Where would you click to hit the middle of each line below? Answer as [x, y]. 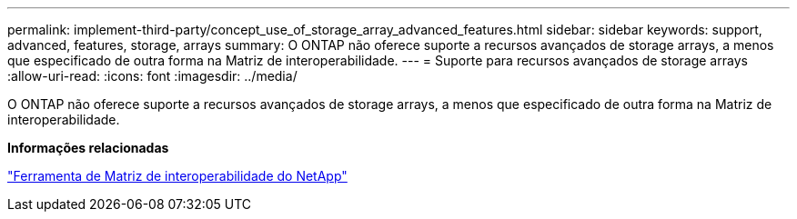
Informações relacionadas [88, 148]
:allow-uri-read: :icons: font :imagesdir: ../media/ [152, 76]
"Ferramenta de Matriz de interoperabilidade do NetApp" [177, 176]
